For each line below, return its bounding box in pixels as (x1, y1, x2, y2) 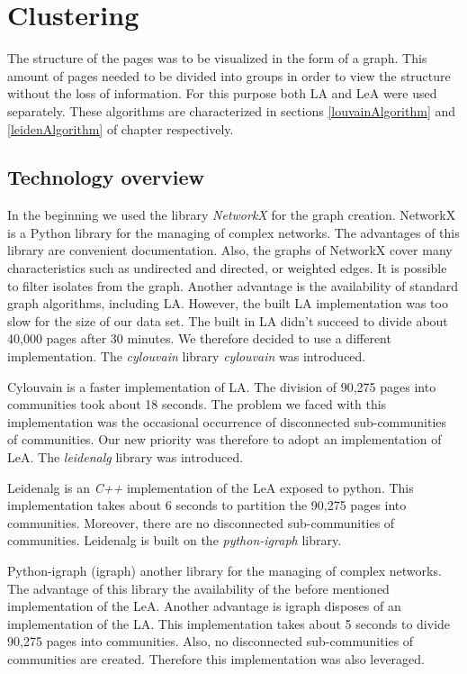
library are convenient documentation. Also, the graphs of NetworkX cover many (7, 241, 453, 260)
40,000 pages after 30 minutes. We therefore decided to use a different (7, 329, 391, 348)
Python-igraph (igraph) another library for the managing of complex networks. (7, 560, 442, 579)
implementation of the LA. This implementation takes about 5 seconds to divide (7, 614, 451, 633)
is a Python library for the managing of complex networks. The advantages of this (7, 223, 460, 241)
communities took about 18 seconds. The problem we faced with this (7, 395, 387, 414)
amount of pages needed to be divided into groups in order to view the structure (7, 66, 451, 85)
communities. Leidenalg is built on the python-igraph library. (7, 531, 342, 550)
